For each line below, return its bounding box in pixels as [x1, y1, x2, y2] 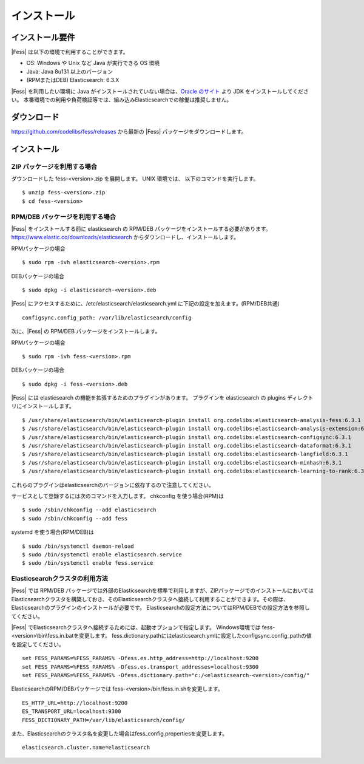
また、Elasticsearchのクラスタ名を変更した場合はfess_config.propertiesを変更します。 [11, 729, 227, 737]
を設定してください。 [11, 641, 65, 648]
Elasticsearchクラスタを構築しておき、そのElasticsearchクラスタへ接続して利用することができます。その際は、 [11, 595, 289, 602]
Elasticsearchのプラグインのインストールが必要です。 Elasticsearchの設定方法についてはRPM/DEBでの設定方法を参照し [11, 604, 310, 612]
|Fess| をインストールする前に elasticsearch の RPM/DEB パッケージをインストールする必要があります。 [11, 225, 271, 232]
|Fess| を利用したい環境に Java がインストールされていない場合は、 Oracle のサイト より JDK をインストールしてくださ [11, 87, 309, 95]
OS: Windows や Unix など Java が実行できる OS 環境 [26, 60, 160, 67]
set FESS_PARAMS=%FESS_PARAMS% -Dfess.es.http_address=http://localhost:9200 [22, 655, 259, 662]
